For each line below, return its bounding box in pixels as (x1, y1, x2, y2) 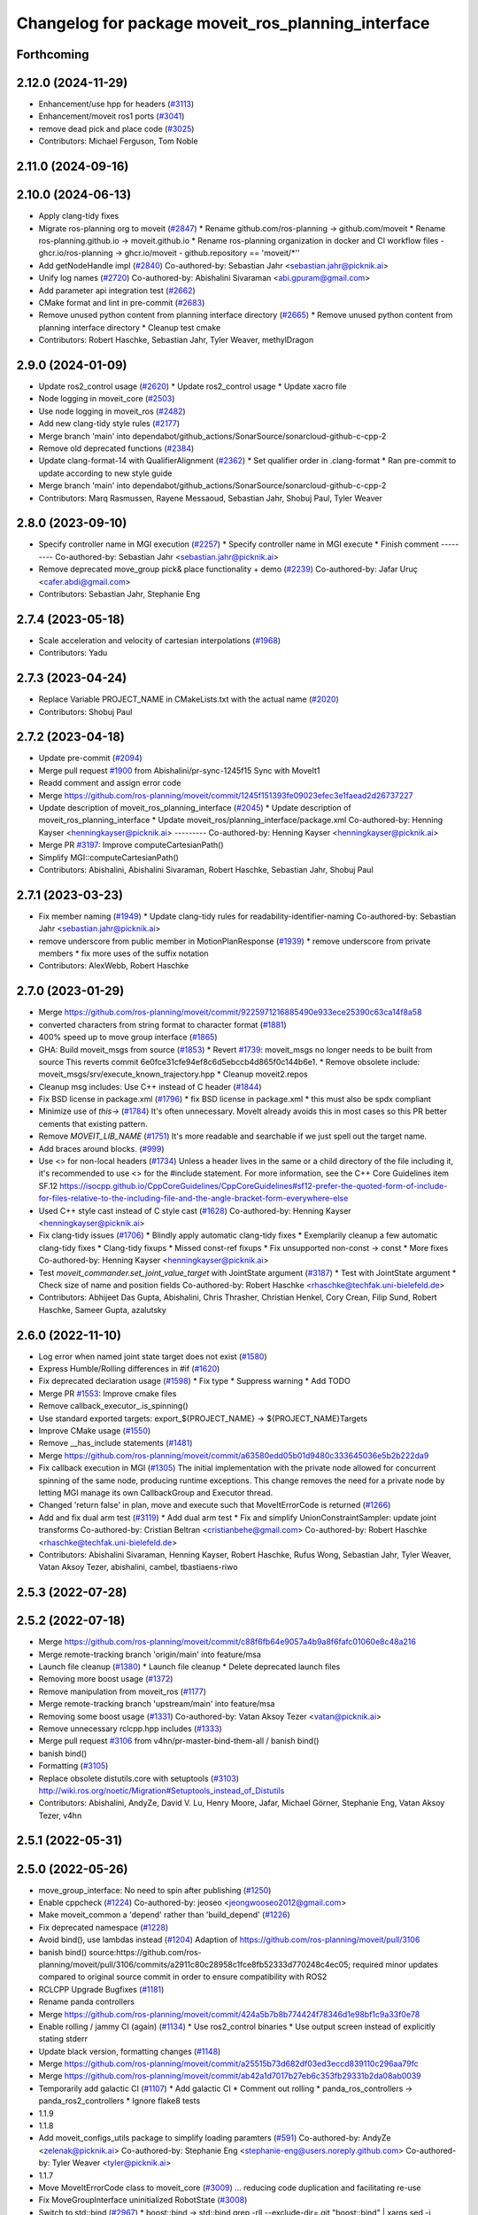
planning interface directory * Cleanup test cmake (38, 322, 221, 332)
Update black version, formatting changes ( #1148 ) (38, 2046, 221, 2056)
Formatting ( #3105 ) (38, 1760, 109, 1771)
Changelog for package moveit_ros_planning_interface (16, 13, 430, 33)
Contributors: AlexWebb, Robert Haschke (38, 960, 189, 971)
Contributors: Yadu (38, 648, 108, 658)
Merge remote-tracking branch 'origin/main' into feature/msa (38, 1649, 261, 1659)
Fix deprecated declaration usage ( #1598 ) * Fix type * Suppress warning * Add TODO (38, 1376, 351, 1387)
